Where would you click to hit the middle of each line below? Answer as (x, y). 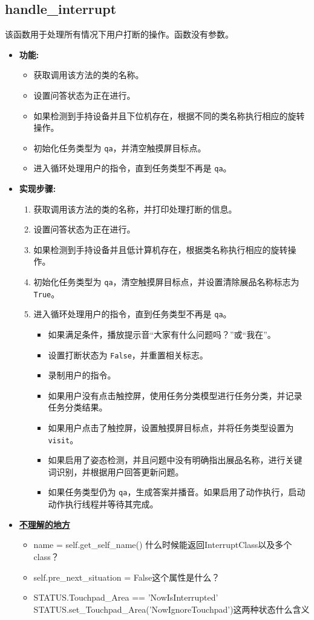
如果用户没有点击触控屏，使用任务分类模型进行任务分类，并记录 (175, 395)
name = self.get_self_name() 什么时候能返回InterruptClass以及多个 (163, 545)
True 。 (47, 293)
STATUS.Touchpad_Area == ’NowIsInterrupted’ (126, 597)
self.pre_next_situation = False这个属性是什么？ (127, 577)
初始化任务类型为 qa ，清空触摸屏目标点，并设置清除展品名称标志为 (166, 282)
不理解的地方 (44, 524)
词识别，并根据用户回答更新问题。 (116, 471)
